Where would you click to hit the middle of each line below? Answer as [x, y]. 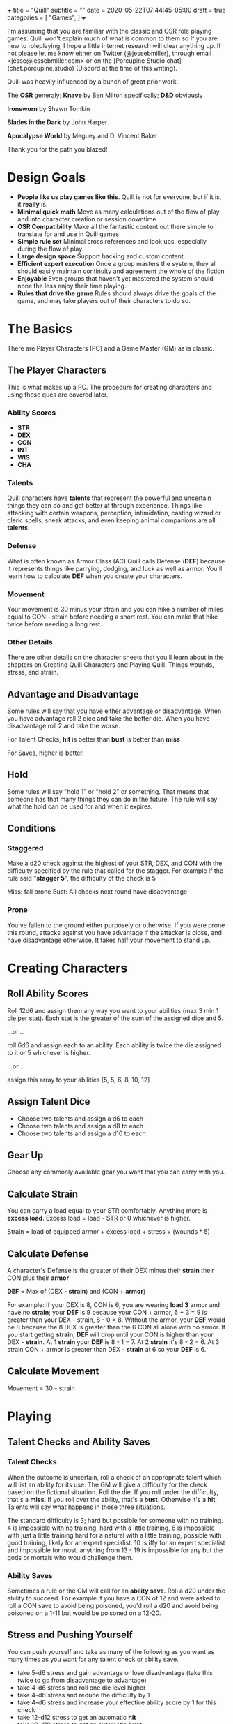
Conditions [32, 828]
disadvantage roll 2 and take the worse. [64, 725]
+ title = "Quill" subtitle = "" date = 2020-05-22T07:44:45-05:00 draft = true [116, 10]
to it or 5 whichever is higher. [49, 1052]
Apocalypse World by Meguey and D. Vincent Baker [82, 136]
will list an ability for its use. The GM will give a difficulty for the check [107, 1484]
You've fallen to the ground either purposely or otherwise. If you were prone [116, 925]
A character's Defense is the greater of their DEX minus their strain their [111, 1271]
